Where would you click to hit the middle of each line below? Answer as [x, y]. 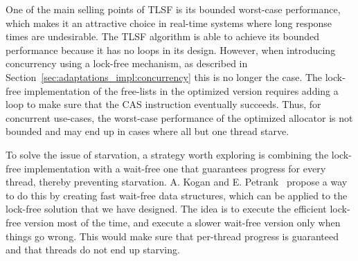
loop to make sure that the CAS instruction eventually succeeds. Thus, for [163, 104]
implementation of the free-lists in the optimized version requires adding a [181, 90]
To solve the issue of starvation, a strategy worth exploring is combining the [167, 154]
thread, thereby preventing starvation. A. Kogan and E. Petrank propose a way [177, 182]
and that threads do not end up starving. [93, 250]
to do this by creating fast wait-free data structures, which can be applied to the [177, 195]
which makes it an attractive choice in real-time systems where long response [169, 22]
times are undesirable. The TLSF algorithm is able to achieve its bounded [163, 36]
